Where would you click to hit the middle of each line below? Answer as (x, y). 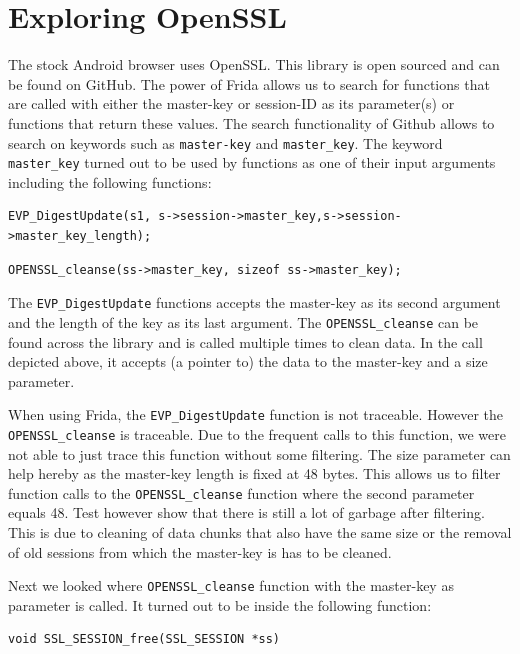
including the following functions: (110, 181)
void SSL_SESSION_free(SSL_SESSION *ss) (144, 639)
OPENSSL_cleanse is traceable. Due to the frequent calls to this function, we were (257, 433)
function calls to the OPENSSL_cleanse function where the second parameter (241, 492)
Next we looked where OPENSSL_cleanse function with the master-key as (231, 585)
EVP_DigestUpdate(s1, (80, 216)
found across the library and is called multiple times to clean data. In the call (245, 341)
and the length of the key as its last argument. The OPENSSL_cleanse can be (243, 321)
